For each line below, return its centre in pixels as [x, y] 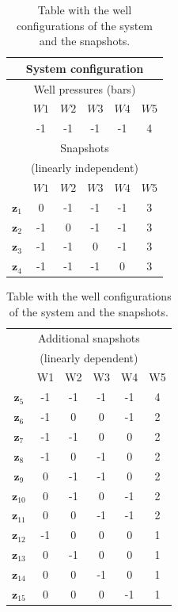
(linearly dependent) [89, 357]
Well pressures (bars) [85, 88]
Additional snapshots [89, 337]
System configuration [85, 68]
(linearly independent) [85, 167]
